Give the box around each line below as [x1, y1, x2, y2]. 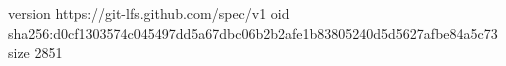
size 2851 [8, 42, 63, 63]
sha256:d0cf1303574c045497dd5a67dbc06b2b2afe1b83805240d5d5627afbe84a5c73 [8, 22, 498, 43]
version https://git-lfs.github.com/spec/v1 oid [8, 3, 290, 23]
